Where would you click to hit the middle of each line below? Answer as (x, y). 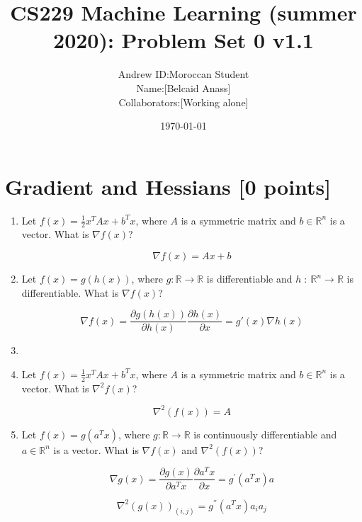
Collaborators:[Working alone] (183, 102)
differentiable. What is (70, 292)
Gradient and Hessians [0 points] (168, 186)
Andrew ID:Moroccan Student (183, 74)
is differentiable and (249, 279)
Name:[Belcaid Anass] (183, 87)
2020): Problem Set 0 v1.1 (183, 40)
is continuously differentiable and (265, 434)
